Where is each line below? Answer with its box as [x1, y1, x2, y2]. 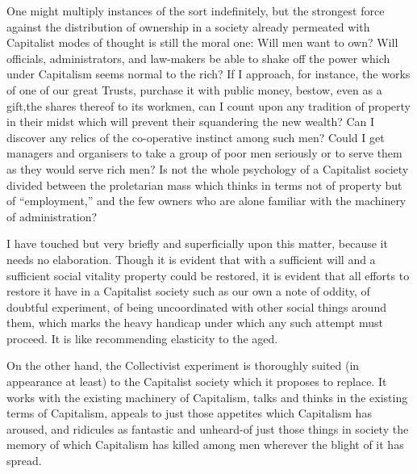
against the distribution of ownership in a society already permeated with [6, 18, 370, 35]
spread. [6, 452, 42, 469]
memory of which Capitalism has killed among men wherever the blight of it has [6, 436, 404, 453]
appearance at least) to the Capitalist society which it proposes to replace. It [6, 373, 387, 390]
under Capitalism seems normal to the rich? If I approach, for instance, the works [6, 65, 411, 82]
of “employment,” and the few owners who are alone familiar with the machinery [6, 192, 407, 209]
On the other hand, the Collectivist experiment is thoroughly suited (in [6, 357, 360, 374]
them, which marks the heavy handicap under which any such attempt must [6, 314, 383, 331]
